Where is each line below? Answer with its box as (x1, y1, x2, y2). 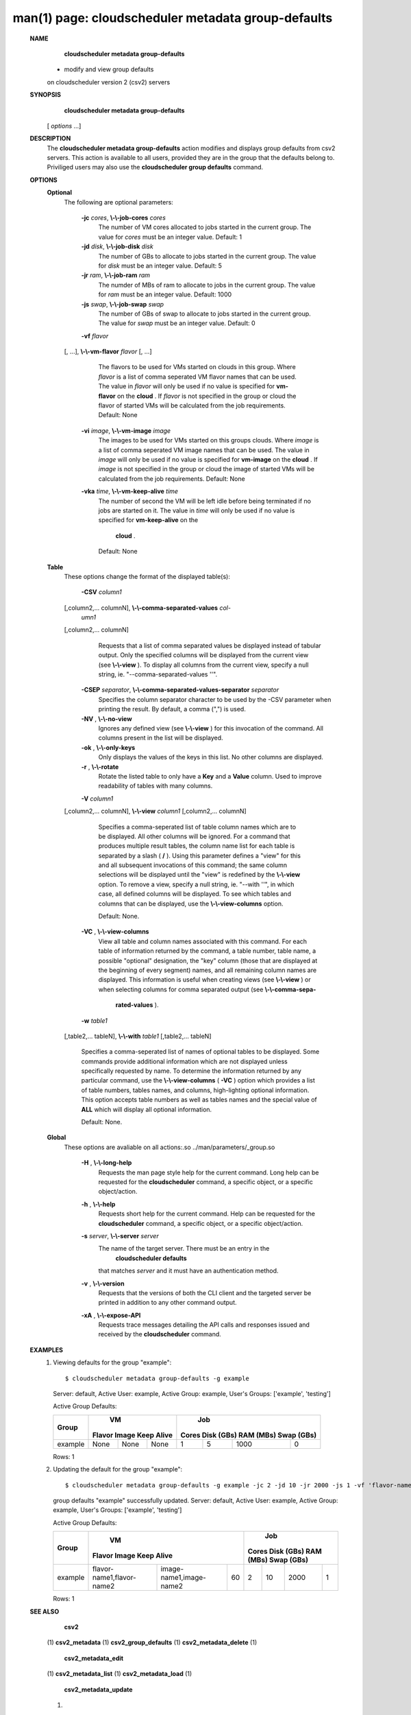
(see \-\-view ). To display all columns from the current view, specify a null (98, 661, 309, 669)
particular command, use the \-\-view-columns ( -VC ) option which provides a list (81, 1076, 315, 1085)
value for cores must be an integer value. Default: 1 (98, 233, 242, 241)
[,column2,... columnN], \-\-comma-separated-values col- (64, 604, 231, 612)
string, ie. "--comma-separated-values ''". (98, 670, 218, 678)
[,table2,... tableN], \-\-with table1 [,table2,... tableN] (64, 1032, 212, 1040)
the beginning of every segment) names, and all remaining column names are (98, 966, 317, 974)
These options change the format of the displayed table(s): (64, 572, 231, 580)
